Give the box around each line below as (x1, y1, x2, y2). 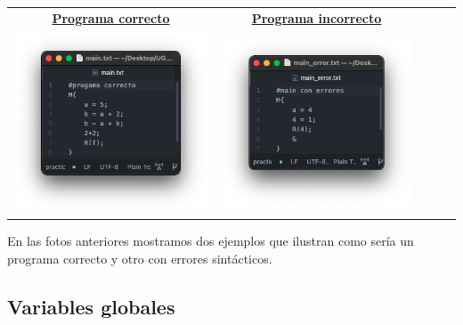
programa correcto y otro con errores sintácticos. (7, 248, 272, 267)
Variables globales (7, 292, 175, 320)
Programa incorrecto (251, 8, 382, 27)
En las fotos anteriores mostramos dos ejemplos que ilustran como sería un (7, 232, 414, 250)
